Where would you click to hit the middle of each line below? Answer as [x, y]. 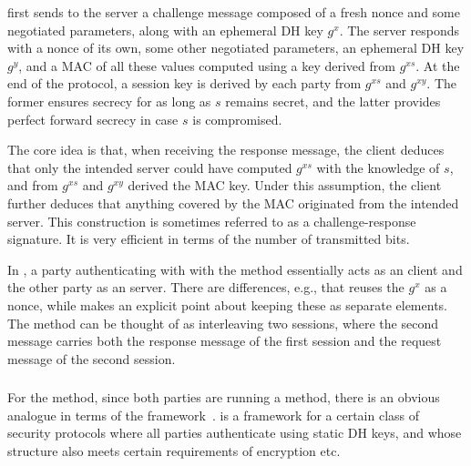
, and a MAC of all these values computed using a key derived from [207, 65]
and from [33, 185]
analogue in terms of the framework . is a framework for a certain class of [214, 415]
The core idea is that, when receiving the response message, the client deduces [226, 150]
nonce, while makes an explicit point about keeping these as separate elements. [227, 304]
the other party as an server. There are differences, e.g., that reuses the [206, 287]
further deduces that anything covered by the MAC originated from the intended [233, 203]
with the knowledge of [378, 167]
